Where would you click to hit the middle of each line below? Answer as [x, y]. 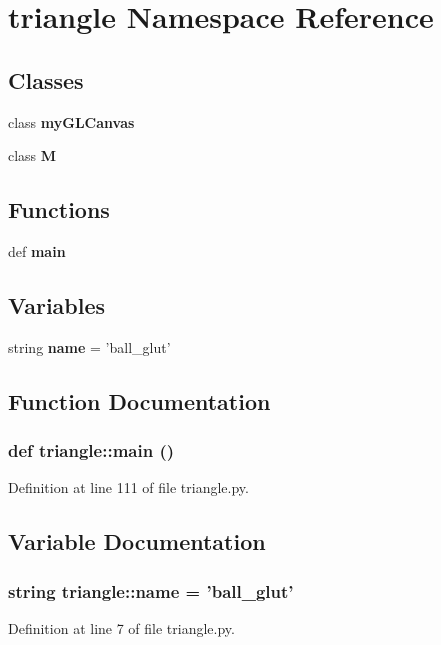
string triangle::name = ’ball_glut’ [151, 590]
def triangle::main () [91, 450]
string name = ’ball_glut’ [89, 346]
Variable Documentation [137, 541]
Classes [46, 79]
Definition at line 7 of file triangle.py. [121, 627]
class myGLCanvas [71, 121]
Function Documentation [139, 400]
